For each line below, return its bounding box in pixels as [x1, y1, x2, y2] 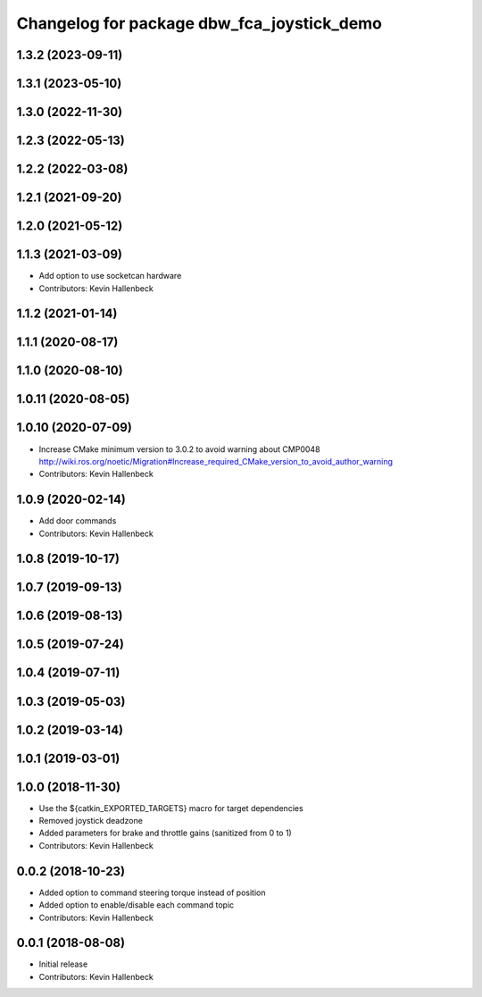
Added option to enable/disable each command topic [38, 900, 235, 910]
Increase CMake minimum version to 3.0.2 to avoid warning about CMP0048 [38, 443, 320, 455]
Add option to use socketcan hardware [38, 271, 182, 281]
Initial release [38, 959, 88, 969]
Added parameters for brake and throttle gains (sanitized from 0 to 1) [38, 827, 292, 839]
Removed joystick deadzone [38, 816, 143, 826]
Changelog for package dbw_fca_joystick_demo [16, 13, 383, 33]
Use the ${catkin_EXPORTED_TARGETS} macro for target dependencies [38, 802, 303, 813]
